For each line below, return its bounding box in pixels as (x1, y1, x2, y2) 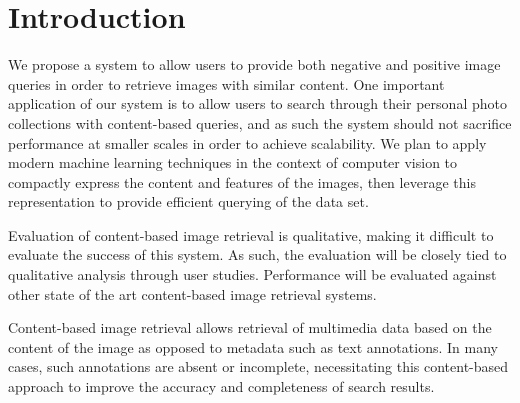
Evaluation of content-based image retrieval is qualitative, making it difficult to (8, 224, 494, 245)
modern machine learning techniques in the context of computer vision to (8, 152, 458, 173)
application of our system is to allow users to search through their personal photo (8, 93, 507, 114)
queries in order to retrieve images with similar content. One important (8, 73, 445, 94)
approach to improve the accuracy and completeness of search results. (8, 376, 435, 397)
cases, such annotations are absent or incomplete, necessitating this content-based (8, 356, 509, 377)
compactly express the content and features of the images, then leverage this (8, 171, 476, 192)
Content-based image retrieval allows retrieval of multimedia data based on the (8, 317, 492, 338)
